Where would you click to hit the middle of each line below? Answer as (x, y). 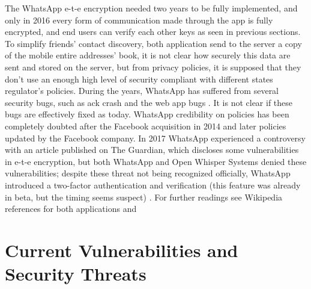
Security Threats (76, 274)
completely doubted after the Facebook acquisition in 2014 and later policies (146, 126)
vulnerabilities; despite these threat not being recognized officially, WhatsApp (148, 173)
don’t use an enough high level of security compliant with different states (139, 79)
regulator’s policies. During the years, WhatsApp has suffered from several (142, 91)
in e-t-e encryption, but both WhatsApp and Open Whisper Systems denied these (156, 161)
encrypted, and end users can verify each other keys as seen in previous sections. (153, 32)
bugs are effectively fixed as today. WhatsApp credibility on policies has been (147, 114)
